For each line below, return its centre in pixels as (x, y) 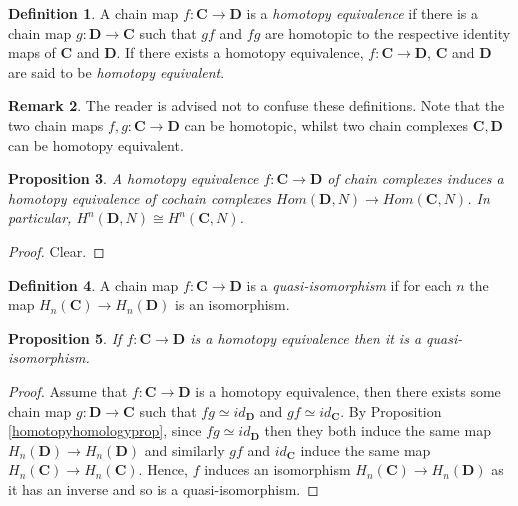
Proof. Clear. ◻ (56, 250)
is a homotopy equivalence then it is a (306, 337)
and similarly (184, 449)
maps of (32, 52)
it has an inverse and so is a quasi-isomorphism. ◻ (163, 488)
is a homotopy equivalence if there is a (362, 13)
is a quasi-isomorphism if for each (349, 284)
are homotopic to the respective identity (387, 32)
